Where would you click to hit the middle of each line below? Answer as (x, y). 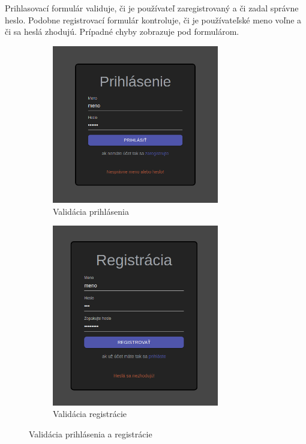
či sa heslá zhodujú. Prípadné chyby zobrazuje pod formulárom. (122, 31)
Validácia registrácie (90, 414)
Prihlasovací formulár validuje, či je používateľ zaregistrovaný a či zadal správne (152, 8)
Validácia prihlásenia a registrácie (91, 433)
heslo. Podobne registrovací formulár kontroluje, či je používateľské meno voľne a (153, 19)
